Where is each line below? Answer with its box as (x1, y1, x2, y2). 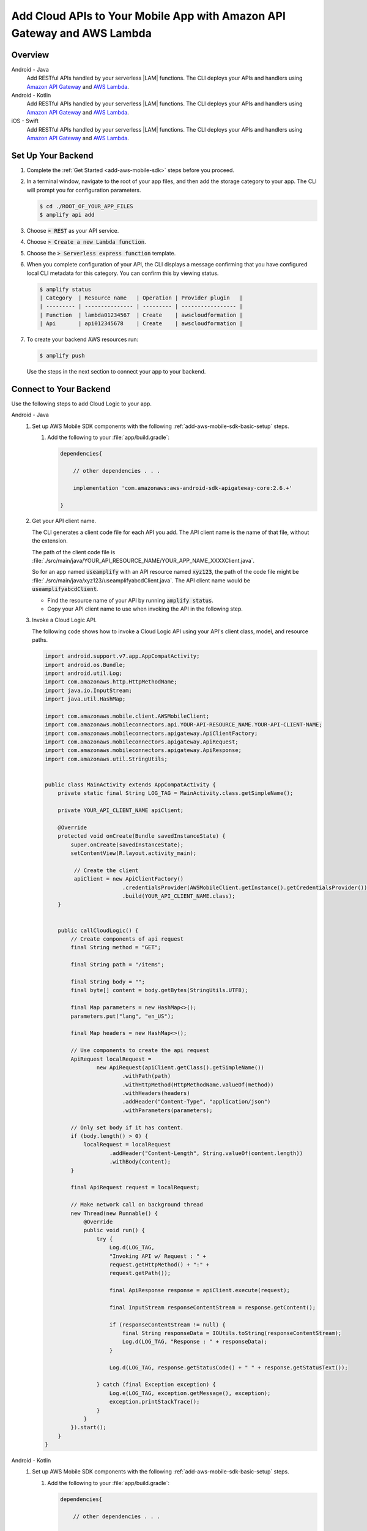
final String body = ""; (70, 979, 145, 985)
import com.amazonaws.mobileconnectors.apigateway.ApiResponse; (45, 747, 242, 754)
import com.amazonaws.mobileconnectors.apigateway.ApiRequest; (45, 739, 239, 745)
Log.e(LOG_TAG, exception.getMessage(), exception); (109, 1390, 271, 1396)
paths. (32, 636, 48, 644)
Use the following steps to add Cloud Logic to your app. (11, 400, 152, 407)
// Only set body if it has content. (70, 1124, 184, 1131)
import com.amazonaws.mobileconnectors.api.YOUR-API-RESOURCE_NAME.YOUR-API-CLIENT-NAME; (45, 721, 322, 728)
